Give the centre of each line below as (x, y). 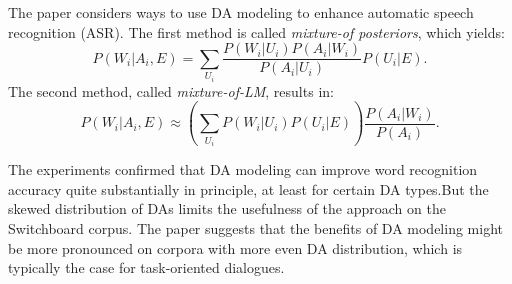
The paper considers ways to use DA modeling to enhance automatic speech (241, 12)
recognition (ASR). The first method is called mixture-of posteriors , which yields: (256, 31)
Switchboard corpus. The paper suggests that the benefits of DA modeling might (255, 228)
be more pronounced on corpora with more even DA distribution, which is (235, 247)
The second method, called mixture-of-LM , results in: (171, 90)
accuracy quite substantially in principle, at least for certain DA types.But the (248, 188)
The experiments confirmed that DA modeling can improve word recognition (243, 169)
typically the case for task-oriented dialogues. (146, 267)
